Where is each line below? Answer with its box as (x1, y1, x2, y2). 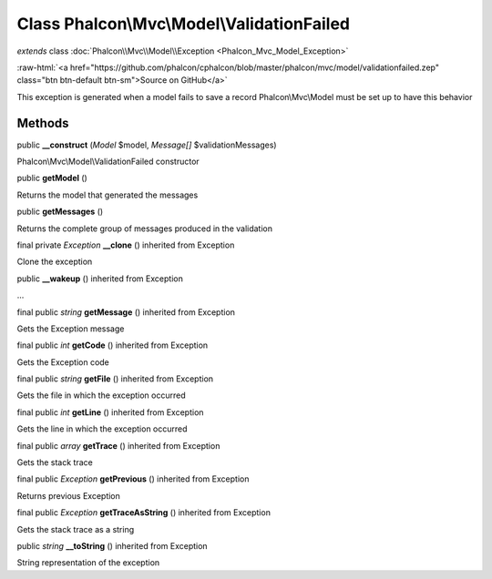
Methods (16, 115, 69, 131)
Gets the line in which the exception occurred (16, 423, 188, 434)
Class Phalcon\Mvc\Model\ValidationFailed (16, 14, 351, 34)
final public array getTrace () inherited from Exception (16, 440, 220, 451)
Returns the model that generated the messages (16, 189, 199, 200)
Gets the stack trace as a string (16, 523, 135, 534)
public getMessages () (16, 206, 104, 218)
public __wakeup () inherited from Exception (16, 273, 184, 284)
